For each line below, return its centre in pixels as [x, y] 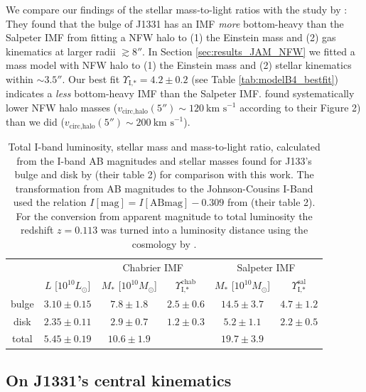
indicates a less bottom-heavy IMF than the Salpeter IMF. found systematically [180, 93]
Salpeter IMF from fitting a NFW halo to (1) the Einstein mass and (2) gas [171, 37]
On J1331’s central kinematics [119, 380]
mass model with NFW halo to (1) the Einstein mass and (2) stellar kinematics [179, 65]
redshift [37, 230]
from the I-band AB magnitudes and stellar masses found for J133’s [164, 160]
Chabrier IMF [153, 267]
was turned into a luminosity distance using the [204, 230]
